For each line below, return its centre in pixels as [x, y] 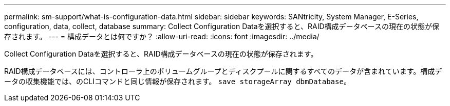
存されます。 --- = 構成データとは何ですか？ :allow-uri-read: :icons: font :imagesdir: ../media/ [162, 36]
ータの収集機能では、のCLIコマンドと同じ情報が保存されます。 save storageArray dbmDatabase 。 [177, 81]
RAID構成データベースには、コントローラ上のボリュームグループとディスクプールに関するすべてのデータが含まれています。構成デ [223, 71]
